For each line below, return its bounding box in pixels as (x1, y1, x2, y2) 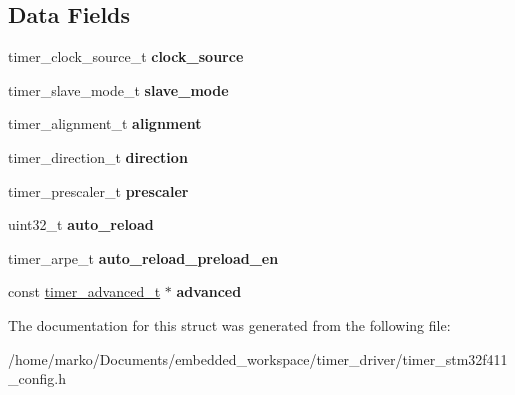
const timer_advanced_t (8, 281, 161, 302)
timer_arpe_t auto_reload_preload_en (8, 247, 279, 268)
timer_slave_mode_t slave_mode (8, 79, 229, 100)
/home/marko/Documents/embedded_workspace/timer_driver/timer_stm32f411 (8, 348, 508, 369)
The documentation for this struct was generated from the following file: (8, 314, 451, 335)
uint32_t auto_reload (8, 214, 154, 235)
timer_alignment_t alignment (8, 113, 202, 134)
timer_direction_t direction (8, 146, 188, 167)
